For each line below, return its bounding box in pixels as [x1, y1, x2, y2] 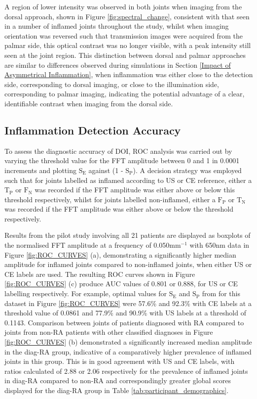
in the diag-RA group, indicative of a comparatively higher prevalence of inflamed [4, 346, 252, 356]
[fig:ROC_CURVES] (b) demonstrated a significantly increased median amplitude [4, 337, 252, 347]
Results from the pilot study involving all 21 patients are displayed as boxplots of [4, 230, 251, 240]
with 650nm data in [189, 240, 250, 250]
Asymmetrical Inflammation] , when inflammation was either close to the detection [4, 69, 253, 80]
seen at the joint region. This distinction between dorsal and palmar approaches [4, 49, 246, 60]
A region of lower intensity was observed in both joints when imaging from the [4, 1, 242, 11]
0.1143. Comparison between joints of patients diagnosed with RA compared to [4, 317, 244, 327]
